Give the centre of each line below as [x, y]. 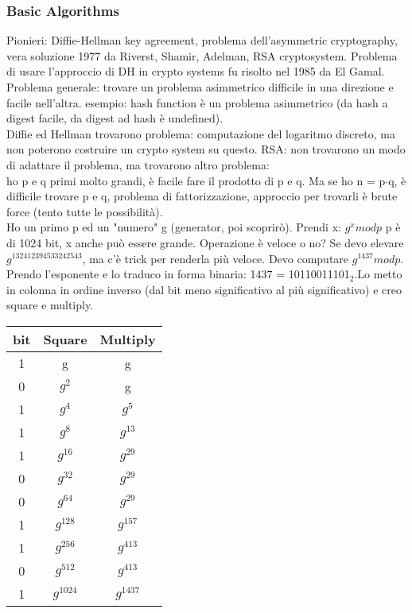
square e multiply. [50, 305]
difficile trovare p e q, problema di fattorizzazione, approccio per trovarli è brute [202, 196]
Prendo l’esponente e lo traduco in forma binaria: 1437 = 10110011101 [178, 274]
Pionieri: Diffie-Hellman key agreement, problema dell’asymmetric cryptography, [202, 40]
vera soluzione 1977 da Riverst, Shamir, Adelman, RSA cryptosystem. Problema [202, 55]
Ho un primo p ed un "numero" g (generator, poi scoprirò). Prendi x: [174, 227]
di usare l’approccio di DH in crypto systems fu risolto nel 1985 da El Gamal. [196, 71]
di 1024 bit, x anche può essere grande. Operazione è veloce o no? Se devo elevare [205, 242]
